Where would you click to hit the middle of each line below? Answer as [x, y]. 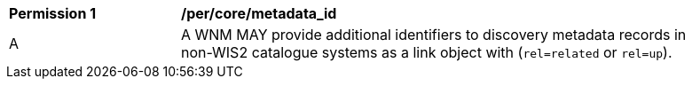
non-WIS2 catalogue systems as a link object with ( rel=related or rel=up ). [427, 52]
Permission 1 [53, 13]
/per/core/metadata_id [259, 13]
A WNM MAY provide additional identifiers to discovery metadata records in [434, 35]
